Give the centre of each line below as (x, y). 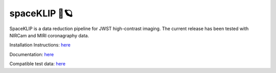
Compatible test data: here (38, 64)
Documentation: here (32, 54)
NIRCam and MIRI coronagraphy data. (49, 35)
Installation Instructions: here (40, 45)
